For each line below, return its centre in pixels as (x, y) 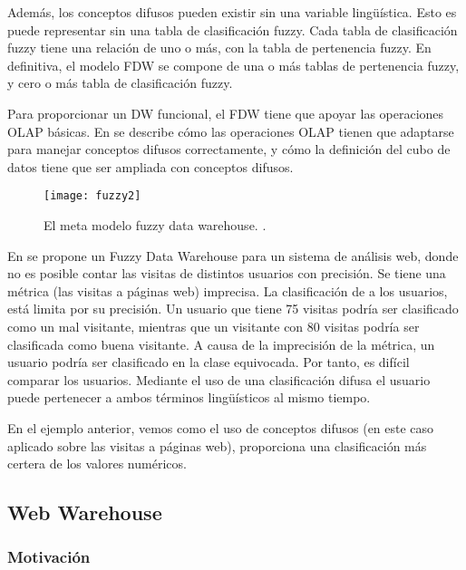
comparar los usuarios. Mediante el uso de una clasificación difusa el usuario (219, 379)
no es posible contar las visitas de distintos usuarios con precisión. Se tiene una (227, 273)
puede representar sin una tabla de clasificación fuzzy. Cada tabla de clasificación (233, 29)
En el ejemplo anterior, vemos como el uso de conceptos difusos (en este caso (221, 427)
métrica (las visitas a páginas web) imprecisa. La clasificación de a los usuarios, (228, 290)
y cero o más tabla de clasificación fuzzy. (120, 83)
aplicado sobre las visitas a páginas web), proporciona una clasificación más (217, 445)
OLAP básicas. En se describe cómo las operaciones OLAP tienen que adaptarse (231, 131)
